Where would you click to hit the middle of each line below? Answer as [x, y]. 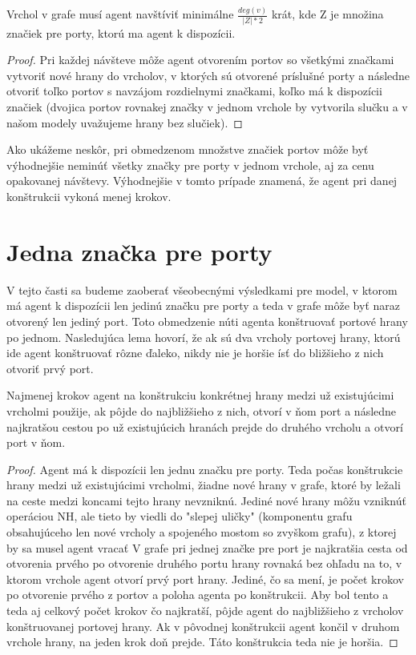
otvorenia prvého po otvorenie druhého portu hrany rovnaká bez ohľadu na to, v [204, 563]
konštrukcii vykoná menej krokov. [89, 197]
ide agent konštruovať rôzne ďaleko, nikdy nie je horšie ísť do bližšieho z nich [195, 353]
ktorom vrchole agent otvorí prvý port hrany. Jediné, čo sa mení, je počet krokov [206, 579]
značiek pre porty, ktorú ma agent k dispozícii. [121, 32]
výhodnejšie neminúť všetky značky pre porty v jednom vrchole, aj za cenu [190, 165]
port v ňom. [36, 442]
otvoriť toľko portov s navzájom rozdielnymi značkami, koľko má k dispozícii [194, 91]
